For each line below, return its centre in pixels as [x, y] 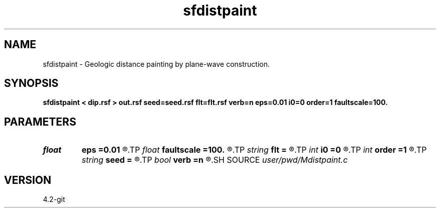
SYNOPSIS [31, 83]
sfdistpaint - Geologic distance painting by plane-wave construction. [156, 64]
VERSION [28, 180]
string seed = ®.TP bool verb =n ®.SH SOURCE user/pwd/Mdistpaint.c [215, 160]
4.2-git [54, 199]
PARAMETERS [40, 122]
